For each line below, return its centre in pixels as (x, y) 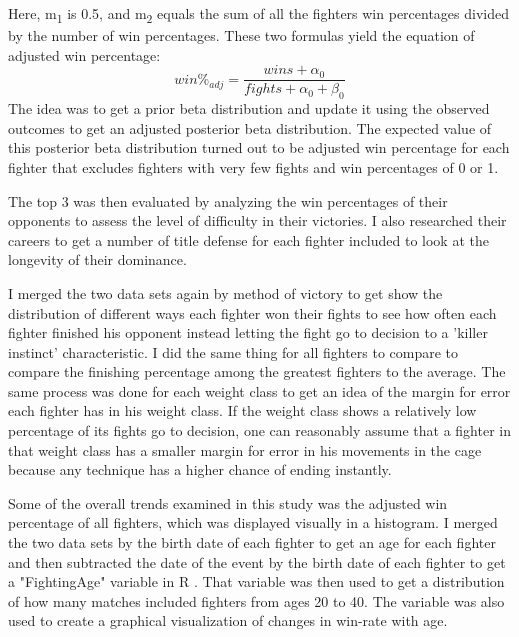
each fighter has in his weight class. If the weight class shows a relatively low (242, 410)
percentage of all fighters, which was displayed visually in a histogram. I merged (253, 522)
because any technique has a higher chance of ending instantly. (200, 469)
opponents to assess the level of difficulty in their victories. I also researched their (257, 220)
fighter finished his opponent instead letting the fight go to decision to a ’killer (248, 332)
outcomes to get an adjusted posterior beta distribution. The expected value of (250, 127)
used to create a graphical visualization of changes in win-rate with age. (228, 620)
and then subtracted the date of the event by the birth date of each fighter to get (257, 561)
